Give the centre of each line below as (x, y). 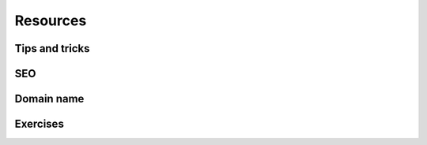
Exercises (40, 124)
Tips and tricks (52, 48)
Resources (51, 20)
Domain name (49, 99)
